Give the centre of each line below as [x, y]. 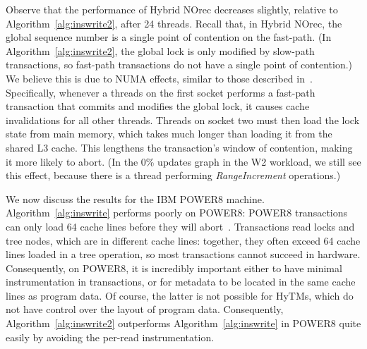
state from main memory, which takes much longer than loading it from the [169, 134]
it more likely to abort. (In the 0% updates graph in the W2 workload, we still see [183, 161]
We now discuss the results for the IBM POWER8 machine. [135, 198]
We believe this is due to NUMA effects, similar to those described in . [159, 78]
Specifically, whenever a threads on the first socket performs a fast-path [161, 92]
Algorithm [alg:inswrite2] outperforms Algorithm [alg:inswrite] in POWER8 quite [183, 323]
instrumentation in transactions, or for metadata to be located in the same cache [181, 282]
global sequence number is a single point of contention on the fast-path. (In [169, 37]
